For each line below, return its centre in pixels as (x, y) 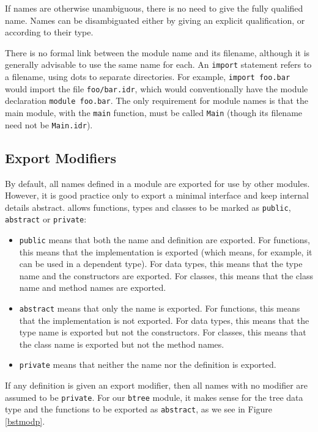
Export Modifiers (61, 157)
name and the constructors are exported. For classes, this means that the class (166, 275)
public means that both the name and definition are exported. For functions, (165, 240)
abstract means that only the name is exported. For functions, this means (160, 308)
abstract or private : (46, 219)
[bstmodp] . (25, 421)
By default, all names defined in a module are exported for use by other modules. (157, 183)
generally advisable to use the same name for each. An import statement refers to (158, 64)
